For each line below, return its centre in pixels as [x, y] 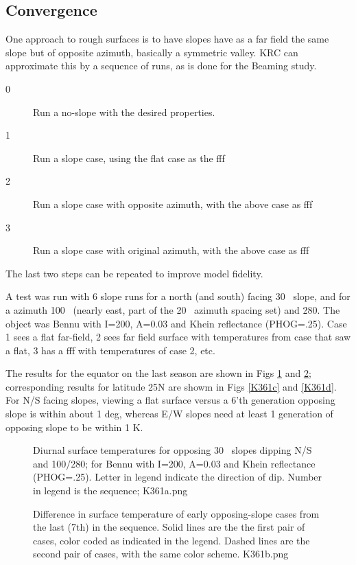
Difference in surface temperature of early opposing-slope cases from [176, 513]
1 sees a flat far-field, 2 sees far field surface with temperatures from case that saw [178, 337]
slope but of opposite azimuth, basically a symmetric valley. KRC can [152, 52]
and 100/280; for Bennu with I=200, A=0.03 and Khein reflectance [174, 463]
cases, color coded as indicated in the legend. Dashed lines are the [171, 540]
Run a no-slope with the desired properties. [124, 112]
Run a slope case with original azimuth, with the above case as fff [171, 250]
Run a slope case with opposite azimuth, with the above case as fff [173, 204]
